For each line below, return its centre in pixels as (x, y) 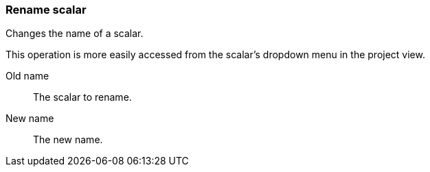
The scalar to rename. (82, 97)
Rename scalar (46, 10)
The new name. (68, 140)
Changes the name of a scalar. (75, 34)
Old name (27, 76)
